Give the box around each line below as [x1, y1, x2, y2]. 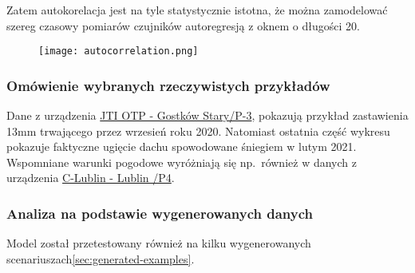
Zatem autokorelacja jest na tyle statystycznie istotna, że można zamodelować [6, 2, 388, 18]
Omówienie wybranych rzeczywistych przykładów [6, 75, 330, 95]
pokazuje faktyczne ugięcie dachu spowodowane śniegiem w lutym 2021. [6, 138, 357, 155]
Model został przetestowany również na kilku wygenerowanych [6, 235, 311, 251]
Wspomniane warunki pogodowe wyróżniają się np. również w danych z [6, 153, 357, 170]
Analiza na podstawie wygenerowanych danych [6, 203, 313, 223]
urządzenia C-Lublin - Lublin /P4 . [6, 169, 175, 186]
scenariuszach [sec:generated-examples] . [6, 250, 195, 267]
